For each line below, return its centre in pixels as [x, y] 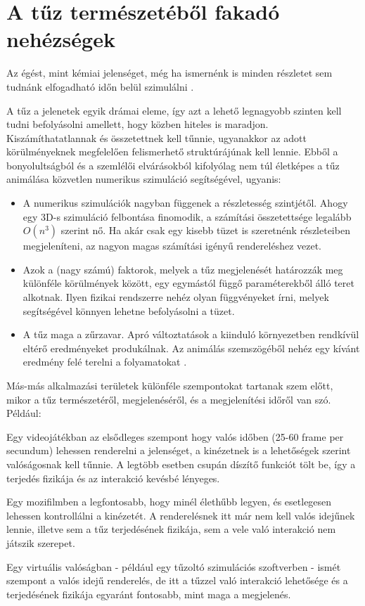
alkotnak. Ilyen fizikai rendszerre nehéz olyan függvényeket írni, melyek [176, 297]
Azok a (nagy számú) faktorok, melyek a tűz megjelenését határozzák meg [183, 269]
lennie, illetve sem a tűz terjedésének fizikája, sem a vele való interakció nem [171, 529]
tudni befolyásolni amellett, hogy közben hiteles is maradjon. [137, 124]
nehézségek [61, 39]
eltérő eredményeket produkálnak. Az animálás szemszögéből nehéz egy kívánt [191, 348]
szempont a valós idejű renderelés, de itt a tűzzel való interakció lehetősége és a [177, 580]
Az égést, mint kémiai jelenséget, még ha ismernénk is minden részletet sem [169, 73]
